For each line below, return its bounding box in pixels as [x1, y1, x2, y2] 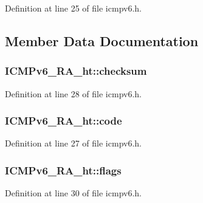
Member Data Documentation [5, 31, 199, 50]
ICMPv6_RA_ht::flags [5, 162, 122, 177]
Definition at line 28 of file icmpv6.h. [5, 87, 142, 100]
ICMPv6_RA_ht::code [5, 113, 122, 128]
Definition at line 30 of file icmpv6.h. [5, 187, 142, 199]
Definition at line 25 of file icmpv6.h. [5, 2, 142, 14]
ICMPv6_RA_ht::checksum [5, 63, 147, 78]
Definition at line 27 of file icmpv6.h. [5, 137, 142, 150]
